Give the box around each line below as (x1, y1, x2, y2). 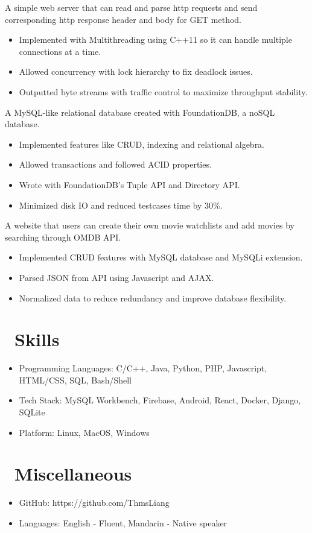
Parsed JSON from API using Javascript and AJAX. (19, 271, 214, 283)
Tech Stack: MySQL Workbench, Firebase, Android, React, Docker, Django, (19, 394, 301, 406)
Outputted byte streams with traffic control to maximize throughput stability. (19, 85, 308, 98)
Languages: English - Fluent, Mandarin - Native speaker (19, 516, 228, 529)
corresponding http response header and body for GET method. (5, 13, 241, 25)
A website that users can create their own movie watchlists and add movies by (5, 219, 295, 232)
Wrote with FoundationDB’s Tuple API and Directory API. (19, 178, 240, 191)
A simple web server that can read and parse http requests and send (5, 1, 258, 13)
